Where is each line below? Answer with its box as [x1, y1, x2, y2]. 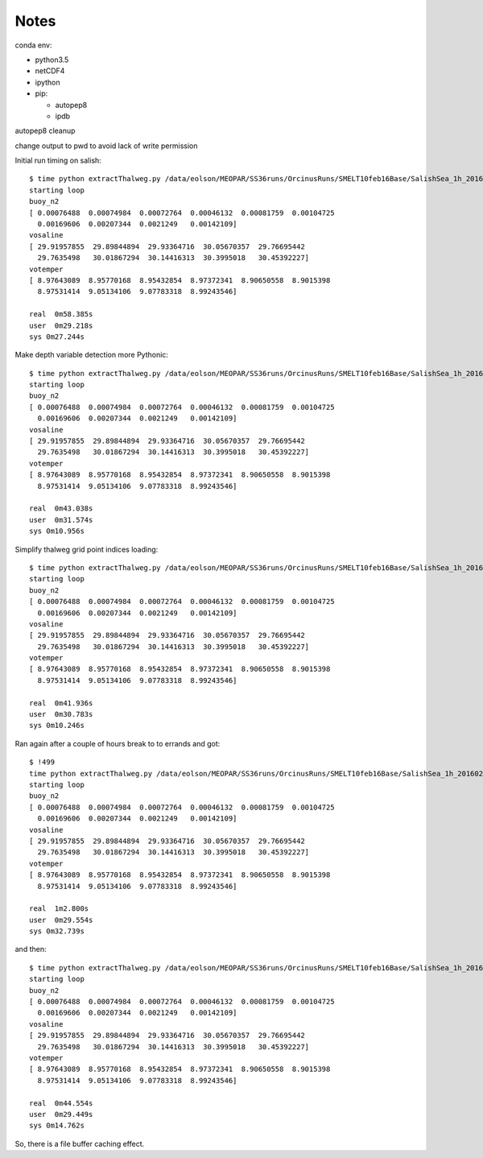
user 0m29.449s [29, 1110, 93, 1119]
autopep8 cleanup [14, 126, 76, 136]
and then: [14, 945, 47, 954]
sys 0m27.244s [29, 332, 85, 341]
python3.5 [35, 55, 69, 64]
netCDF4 [35, 66, 65, 76]
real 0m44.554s [29, 1098, 93, 1107]
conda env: [14, 40, 52, 50]
